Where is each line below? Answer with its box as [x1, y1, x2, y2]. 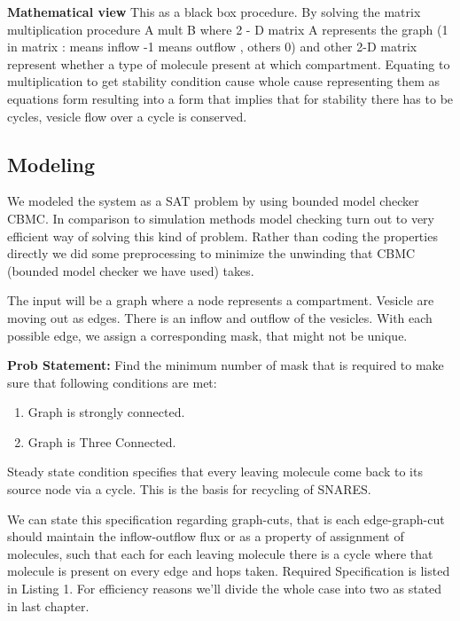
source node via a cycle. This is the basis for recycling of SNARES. [7, 480, 371, 499]
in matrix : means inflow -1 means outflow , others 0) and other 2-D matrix [7, 37, 417, 56]
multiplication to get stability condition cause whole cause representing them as [7, 72, 441, 90]
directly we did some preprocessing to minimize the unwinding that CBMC [7, 244, 416, 263]
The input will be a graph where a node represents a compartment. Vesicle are [7, 291, 434, 310]
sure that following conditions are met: [7, 373, 217, 391]
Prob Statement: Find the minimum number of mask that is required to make [7, 356, 444, 374]
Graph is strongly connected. [27, 403, 185, 421]
